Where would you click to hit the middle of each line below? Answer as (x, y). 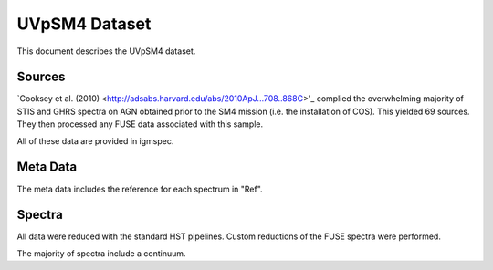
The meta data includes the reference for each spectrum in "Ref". (140, 189)
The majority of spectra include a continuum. (101, 253)
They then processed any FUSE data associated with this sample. (140, 124)
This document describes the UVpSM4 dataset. (106, 51)
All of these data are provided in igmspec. (95, 140)
